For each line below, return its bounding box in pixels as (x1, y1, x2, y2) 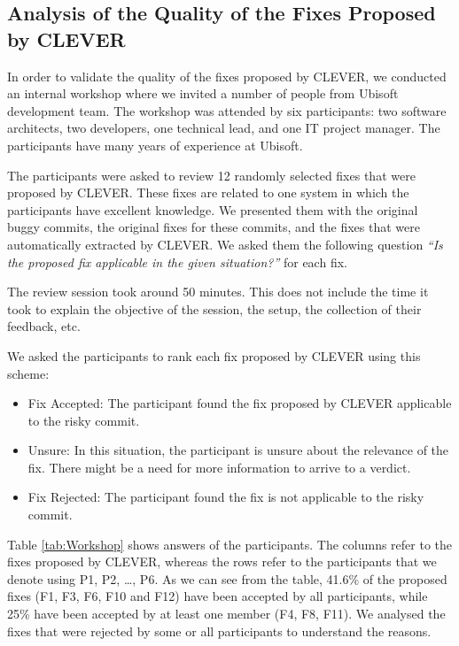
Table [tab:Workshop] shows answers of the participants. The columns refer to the (7, 534, 453, 553)
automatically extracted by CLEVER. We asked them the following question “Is (7, 235, 443, 253)
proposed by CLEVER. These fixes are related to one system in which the (7, 183, 409, 202)
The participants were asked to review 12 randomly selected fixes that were (7, 165, 416, 184)
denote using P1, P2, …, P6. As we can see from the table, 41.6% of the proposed (7, 569, 447, 588)
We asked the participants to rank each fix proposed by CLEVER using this (7, 346, 421, 365)
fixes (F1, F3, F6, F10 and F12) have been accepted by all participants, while (7, 587, 428, 605)
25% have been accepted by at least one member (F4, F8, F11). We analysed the (7, 604, 446, 623)
